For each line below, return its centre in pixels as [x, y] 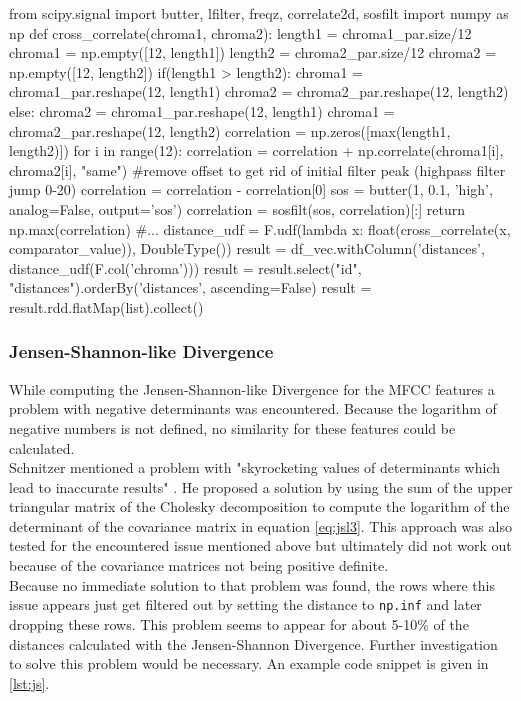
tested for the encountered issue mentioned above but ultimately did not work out [260, 545]
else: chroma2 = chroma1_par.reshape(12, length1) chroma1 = [202, 110]
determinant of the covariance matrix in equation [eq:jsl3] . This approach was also [260, 525]
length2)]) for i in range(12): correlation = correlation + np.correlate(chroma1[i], [256, 150]
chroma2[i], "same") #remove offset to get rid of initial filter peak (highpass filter [257, 169]
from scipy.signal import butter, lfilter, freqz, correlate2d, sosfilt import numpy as [259, 13]
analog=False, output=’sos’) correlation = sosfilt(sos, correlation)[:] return [237, 208]
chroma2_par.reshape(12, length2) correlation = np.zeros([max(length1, [230, 130]
